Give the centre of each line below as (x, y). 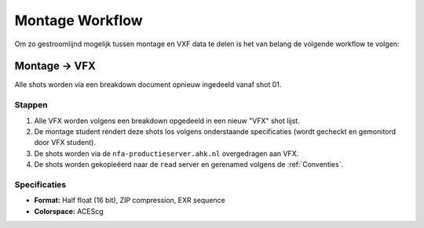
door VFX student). (65, 143)
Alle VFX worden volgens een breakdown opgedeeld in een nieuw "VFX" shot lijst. (167, 121)
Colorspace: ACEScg (69, 211)
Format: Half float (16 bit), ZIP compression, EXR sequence (130, 201)
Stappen (31, 105)
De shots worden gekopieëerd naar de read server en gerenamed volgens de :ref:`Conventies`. (189, 165)
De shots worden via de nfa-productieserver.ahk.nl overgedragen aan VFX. (166, 154)
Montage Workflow (79, 20)
